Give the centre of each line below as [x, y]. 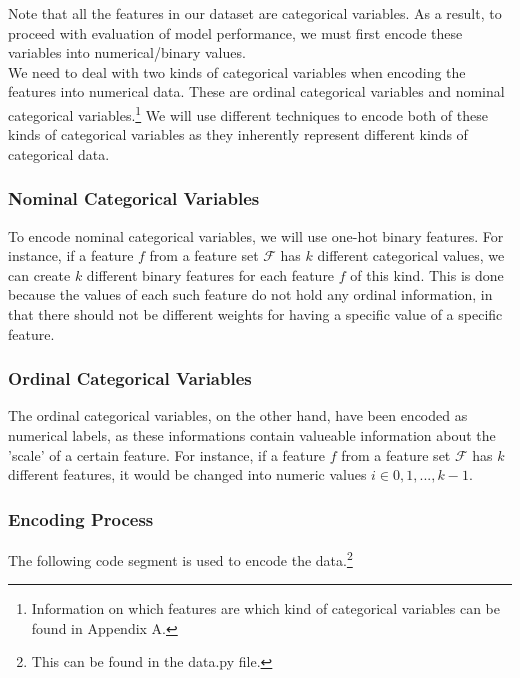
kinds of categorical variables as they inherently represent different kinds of [238, 134]
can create [39, 274]
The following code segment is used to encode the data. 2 [180, 558]
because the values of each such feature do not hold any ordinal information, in [250, 294]
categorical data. [59, 153]
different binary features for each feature [210, 274]
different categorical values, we [411, 255]
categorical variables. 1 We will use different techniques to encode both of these [248, 113]
